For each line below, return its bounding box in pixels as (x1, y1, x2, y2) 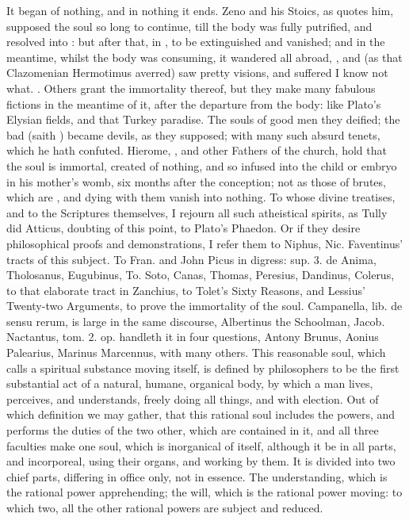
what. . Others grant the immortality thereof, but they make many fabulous (6, 79, 376, 96)
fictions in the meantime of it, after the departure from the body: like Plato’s (6, 95, 381, 112)
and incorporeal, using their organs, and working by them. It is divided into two (6, 453, 396, 469)
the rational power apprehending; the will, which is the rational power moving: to (6, 484, 403, 500)
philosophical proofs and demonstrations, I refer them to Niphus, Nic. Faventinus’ (6, 235, 403, 251)
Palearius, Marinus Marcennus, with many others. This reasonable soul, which (6, 344, 386, 361)
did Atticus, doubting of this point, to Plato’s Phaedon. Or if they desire (6, 220, 361, 236)
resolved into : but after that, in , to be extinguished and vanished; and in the (6, 33, 385, 50)
